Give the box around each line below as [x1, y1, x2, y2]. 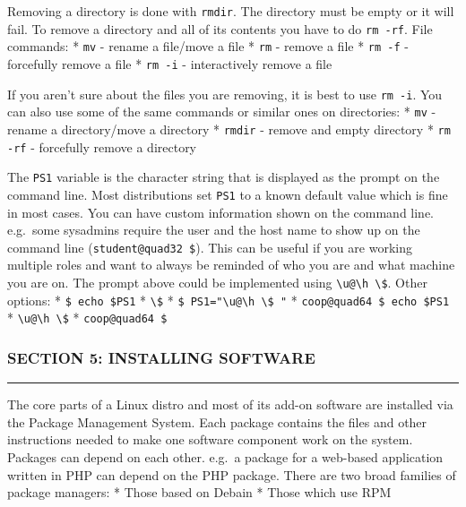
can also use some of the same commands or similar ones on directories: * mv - [7, 102, 436, 121]
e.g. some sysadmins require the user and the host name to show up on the [7, 220, 420, 239]
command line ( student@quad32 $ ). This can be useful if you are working [7, 237, 412, 256]
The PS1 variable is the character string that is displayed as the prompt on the [7, 168, 440, 186]
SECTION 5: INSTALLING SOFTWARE [7, 346, 315, 368]
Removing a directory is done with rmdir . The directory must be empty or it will [7, 2, 454, 20]
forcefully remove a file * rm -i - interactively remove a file [7, 54, 332, 73]
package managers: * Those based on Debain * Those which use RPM [7, 483, 392, 502]
